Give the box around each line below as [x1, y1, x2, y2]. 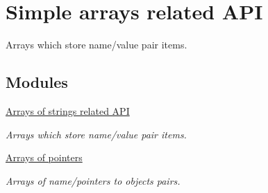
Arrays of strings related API [6, 103, 130, 118]
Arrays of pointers [6, 150, 83, 165]
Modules [6, 71, 68, 93]
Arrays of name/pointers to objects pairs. [6, 173, 181, 187]
